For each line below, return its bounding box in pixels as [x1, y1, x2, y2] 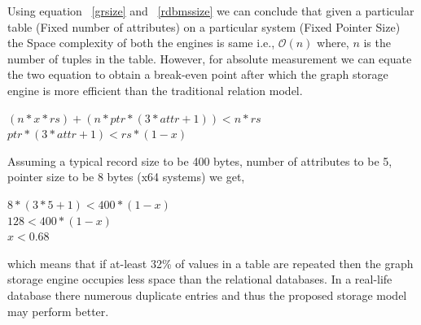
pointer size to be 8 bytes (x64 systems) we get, [7, 168, 245, 185]
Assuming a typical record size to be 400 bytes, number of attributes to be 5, [7, 152, 392, 169]
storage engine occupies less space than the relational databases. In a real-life [7, 271, 392, 288]
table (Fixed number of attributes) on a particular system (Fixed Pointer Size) [7, 18, 401, 35]
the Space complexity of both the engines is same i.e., [7, 34, 275, 51]
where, [317, 34, 349, 51]
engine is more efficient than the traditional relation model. [7, 81, 303, 98]
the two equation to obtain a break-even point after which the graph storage [7, 66, 388, 83]
